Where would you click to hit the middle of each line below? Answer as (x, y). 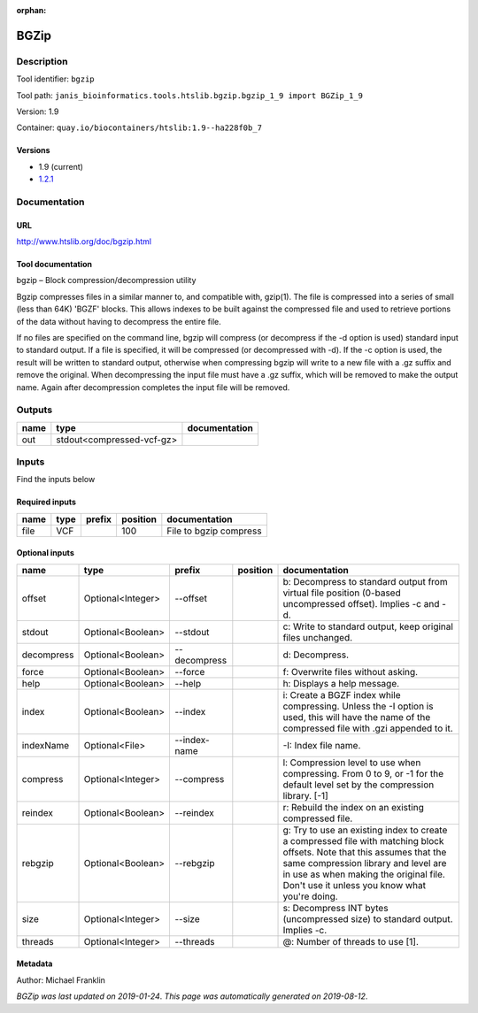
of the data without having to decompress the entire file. (119, 321)
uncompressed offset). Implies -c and (361, 603)
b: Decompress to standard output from (365, 581)
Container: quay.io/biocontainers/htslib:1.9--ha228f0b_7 (139, 127)
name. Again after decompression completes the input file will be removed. (153, 387)
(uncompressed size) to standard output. (368, 918)
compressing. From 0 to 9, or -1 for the (363, 773)
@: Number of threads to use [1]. (351, 941)
